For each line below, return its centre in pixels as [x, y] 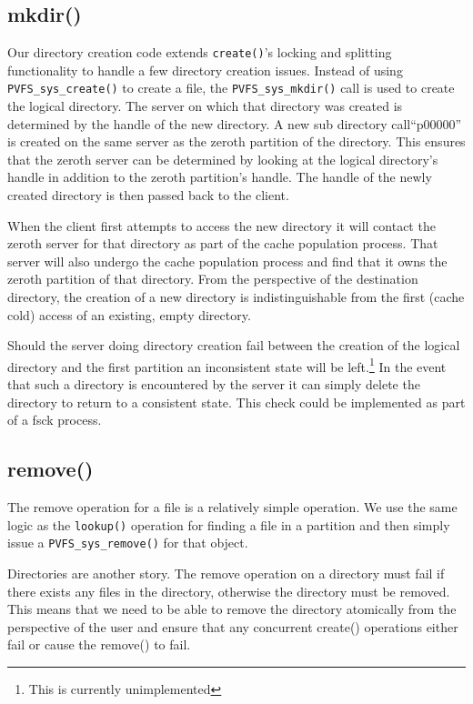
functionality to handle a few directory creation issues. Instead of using [205, 70]
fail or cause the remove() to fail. [99, 644]
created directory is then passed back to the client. [148, 195]
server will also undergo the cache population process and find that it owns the [227, 261]
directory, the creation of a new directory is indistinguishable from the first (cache [236, 297]
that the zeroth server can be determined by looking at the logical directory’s [223, 159]
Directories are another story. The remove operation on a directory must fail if [226, 573]
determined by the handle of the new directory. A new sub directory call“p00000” [235, 123]
